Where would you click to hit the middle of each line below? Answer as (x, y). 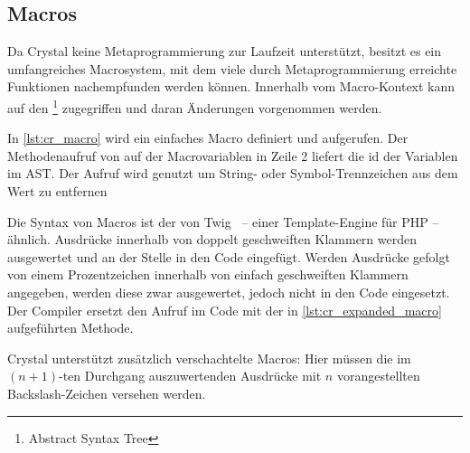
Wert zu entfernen (57, 191)
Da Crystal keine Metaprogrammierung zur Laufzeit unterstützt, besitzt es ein (225, 51)
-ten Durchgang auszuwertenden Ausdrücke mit (190, 376)
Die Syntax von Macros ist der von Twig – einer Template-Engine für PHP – (223, 221)
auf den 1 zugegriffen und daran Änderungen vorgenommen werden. (195, 106)
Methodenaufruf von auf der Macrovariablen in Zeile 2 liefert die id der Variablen (233, 155)
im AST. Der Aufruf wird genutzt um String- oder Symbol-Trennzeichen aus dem (233, 173)
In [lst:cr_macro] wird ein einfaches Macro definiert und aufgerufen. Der (208, 138)
